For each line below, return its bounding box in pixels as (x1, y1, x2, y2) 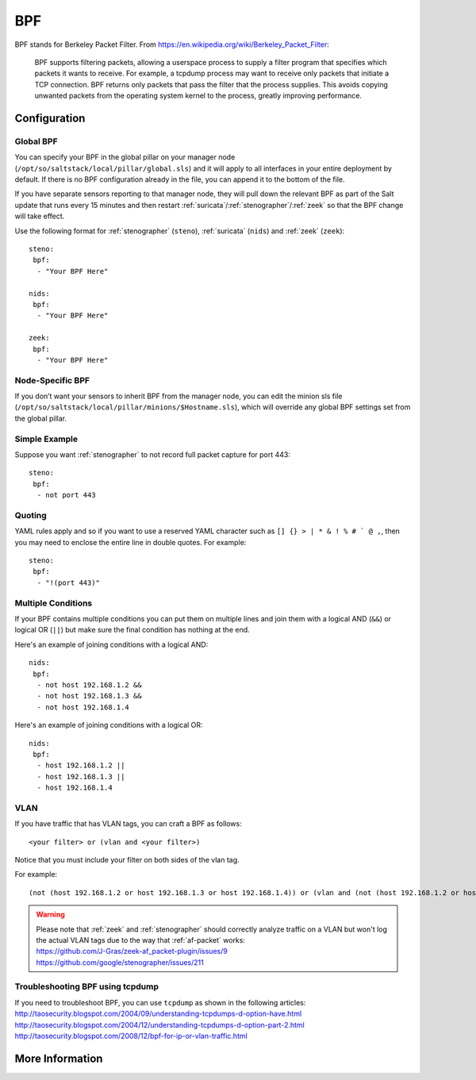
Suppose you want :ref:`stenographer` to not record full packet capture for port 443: (14, 449, 291, 459)
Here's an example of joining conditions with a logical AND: (14, 640, 209, 649)
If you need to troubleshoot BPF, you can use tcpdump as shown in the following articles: (14, 997, 306, 1007)
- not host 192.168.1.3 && (36, 691, 142, 701)
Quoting (14, 509, 47, 521)
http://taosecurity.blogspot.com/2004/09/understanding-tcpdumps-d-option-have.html (14, 1009, 302, 1019)
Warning (36, 909, 65, 920)
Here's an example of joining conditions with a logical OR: (14, 721, 203, 730)
